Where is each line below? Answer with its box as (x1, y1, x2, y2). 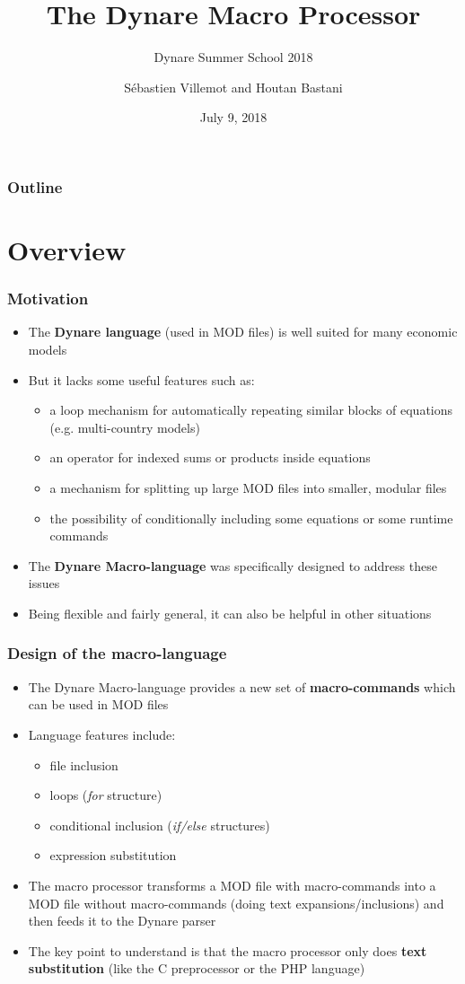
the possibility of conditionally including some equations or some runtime (49, 508, 453, 527)
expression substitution (49, 846, 177, 865)
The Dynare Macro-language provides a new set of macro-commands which (28, 677, 456, 696)
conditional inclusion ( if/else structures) (49, 815, 270, 834)
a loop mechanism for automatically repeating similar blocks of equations (49, 400, 453, 419)
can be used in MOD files (28, 695, 169, 714)
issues (28, 574, 60, 593)
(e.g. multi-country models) (49, 417, 200, 436)
